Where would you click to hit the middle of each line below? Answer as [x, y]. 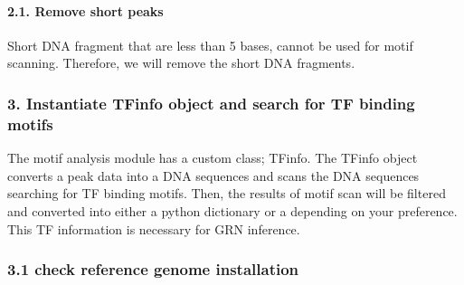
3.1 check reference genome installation [153, 269]
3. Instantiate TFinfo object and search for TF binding [211, 103]
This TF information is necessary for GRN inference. [154, 228]
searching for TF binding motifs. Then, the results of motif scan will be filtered [227, 193]
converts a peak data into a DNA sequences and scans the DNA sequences [213, 175]
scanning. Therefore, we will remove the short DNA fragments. [181, 63]
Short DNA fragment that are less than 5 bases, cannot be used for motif [210, 45]
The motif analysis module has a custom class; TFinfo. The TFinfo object [213, 158]
